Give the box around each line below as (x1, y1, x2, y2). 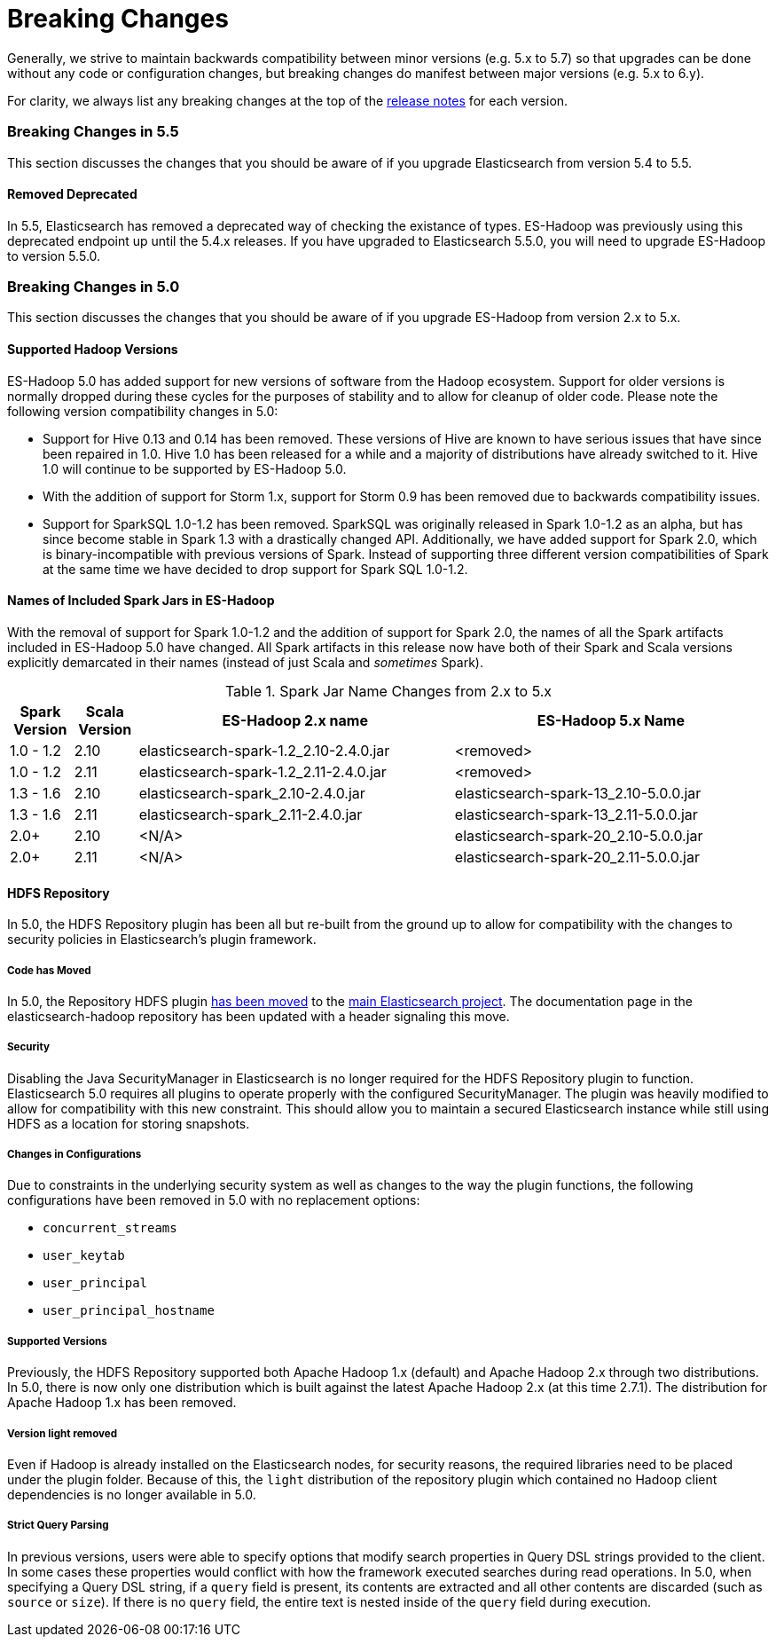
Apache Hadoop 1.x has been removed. (7, 1395, 237, 1411)
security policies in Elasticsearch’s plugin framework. (7, 932, 317, 948)
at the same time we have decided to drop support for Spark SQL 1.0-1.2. (43, 561, 468, 577)
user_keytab (43, 1248, 125, 1263)
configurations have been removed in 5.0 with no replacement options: (7, 1192, 420, 1208)
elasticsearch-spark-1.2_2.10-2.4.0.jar (138, 741, 390, 759)
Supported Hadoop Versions (7, 342, 178, 358)
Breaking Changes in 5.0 (7, 278, 180, 296)
